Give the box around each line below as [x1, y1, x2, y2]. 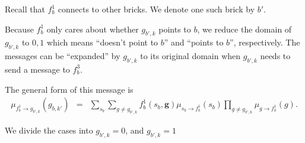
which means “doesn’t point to [46, 36, 158, 48]
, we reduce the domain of [197, 22, 292, 35]
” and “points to [164, 36, 224, 48]
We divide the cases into [5, 123, 93, 136]
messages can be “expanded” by [5, 50, 120, 62]
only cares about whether [46, 22, 139, 35]
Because [5, 22, 34, 35]
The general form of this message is [5, 83, 134, 95]
